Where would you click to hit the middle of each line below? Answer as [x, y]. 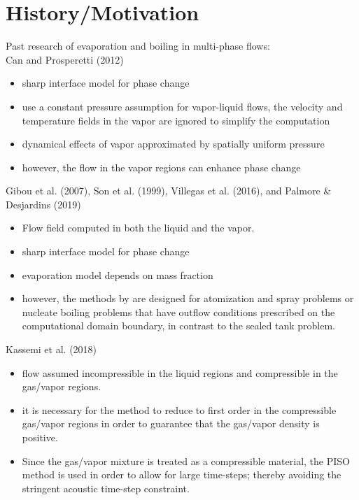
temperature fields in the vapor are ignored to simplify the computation [176, 120]
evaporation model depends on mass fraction [118, 274]
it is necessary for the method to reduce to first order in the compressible [179, 409]
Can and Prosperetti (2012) [65, 59]
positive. [40, 437]
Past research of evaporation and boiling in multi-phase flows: [138, 46]
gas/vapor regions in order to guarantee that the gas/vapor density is [171, 423]
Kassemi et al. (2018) [51, 349]
